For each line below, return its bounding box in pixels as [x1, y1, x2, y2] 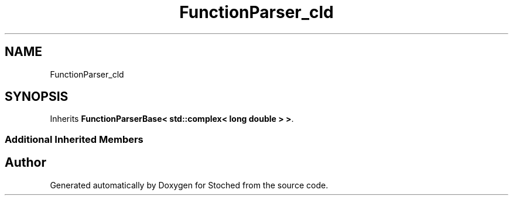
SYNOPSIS [5, 89, 69, 104]
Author [5, 155, 46, 170]
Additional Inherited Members [5, 133, 143, 145]
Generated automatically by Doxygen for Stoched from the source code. [50, 180, 329, 190]
